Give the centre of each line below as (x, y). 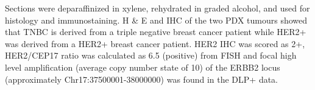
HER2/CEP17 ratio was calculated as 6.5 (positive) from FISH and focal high (151, 55)
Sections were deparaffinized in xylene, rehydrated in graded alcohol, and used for (157, 8)
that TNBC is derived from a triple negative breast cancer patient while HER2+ (156, 32)
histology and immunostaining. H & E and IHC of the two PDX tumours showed (156, 20)
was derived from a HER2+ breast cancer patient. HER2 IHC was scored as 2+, (155, 43)
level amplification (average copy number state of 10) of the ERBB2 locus (143, 67)
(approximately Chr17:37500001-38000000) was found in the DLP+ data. (141, 79)
